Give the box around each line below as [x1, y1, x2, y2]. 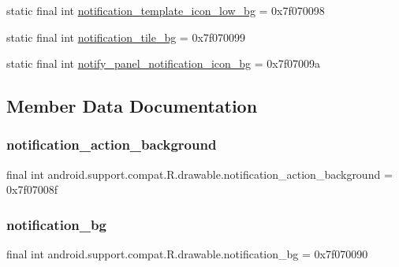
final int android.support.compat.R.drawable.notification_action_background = [6, 165, 393, 182]
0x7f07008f [6, 181, 58, 198]
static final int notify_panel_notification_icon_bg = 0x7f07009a [6, 55, 321, 72]
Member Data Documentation [6, 94, 258, 118]
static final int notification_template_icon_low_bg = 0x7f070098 [6, 2, 325, 18]
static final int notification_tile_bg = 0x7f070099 [6, 28, 246, 45]
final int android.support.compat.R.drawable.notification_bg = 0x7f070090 [6, 246, 368, 262]
